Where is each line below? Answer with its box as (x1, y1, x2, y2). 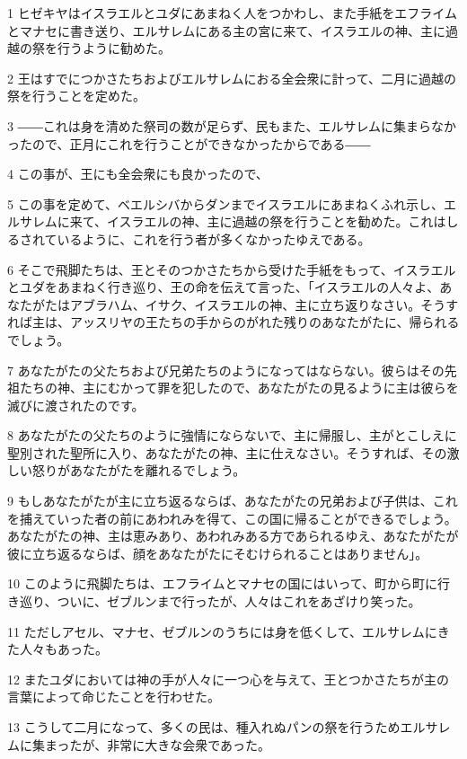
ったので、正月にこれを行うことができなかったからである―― (7, 134, 371, 153)
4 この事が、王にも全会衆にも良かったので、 (7, 164, 269, 183)
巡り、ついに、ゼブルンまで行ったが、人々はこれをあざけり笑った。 (19, 592, 421, 611)
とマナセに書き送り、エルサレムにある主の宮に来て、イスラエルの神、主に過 (7, 21, 459, 40)
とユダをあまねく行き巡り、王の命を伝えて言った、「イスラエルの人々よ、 (7, 278, 440, 296)
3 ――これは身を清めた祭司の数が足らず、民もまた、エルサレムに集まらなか (7, 116, 457, 135)
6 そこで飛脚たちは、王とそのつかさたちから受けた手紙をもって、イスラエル (7, 260, 456, 278)
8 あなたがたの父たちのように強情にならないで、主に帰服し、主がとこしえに (7, 426, 457, 445)
